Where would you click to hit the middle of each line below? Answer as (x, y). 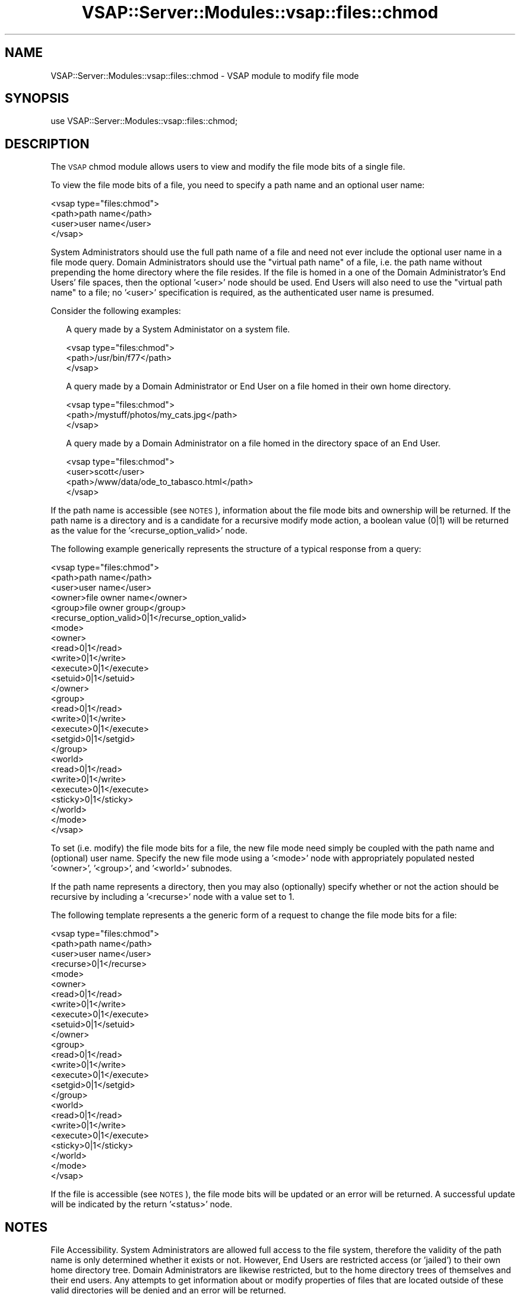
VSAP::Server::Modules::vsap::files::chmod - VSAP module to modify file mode (205, 75)
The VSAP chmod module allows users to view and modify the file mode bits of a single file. (228, 167)
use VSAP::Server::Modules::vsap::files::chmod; (144, 121)
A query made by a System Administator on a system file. (178, 329)
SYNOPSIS (37, 99)
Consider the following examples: (116, 311)
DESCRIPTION (47, 144)
